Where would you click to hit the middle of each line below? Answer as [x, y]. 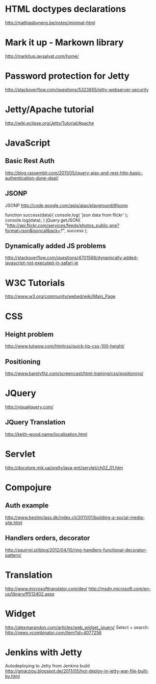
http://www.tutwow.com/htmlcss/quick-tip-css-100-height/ [65, 346]
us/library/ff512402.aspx [30, 594]
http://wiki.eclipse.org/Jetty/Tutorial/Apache [50, 123]
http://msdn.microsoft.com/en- [119, 589]
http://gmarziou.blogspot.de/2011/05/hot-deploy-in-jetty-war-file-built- [77, 671]
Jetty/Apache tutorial [50, 110]
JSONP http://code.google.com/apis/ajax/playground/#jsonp [66, 205]
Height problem [29, 334]
